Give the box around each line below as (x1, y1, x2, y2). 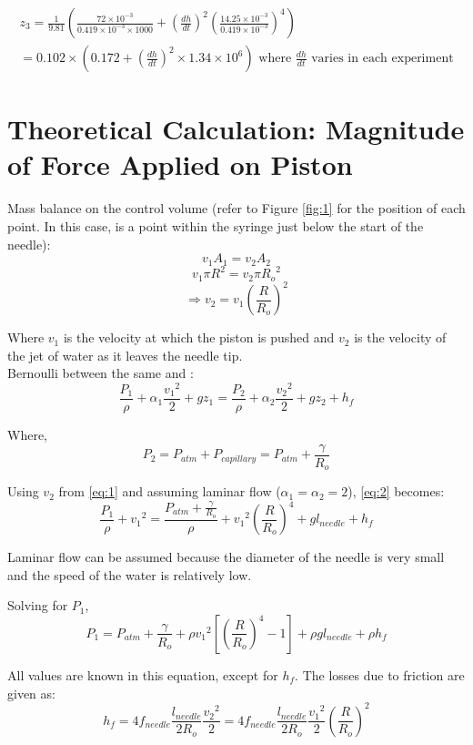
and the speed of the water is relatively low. (7, 565, 252, 584)
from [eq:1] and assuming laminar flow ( (58, 482, 281, 501)
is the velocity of (354, 328, 447, 347)
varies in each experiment (311, 52, 454, 66)
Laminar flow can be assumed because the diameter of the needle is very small (7, 547, 445, 566)
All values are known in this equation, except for (7, 665, 278, 684)
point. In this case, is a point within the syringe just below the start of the (7, 216, 424, 235)
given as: (7, 683, 55, 702)
